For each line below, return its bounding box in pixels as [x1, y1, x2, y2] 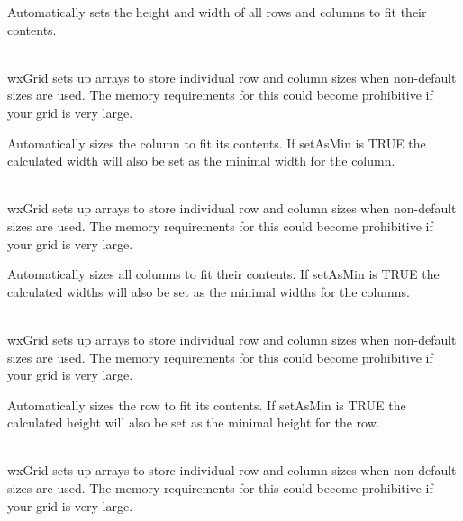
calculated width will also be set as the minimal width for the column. [7, 151, 395, 170]
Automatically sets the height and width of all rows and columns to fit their [7, 3, 427, 21]
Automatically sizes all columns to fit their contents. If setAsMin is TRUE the [7, 265, 440, 283]
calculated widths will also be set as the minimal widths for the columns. [7, 282, 410, 301]
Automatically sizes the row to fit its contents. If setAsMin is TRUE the [7, 395, 406, 414]
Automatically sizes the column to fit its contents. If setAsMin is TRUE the [7, 133, 426, 152]
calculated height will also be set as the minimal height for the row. [7, 413, 380, 432]
